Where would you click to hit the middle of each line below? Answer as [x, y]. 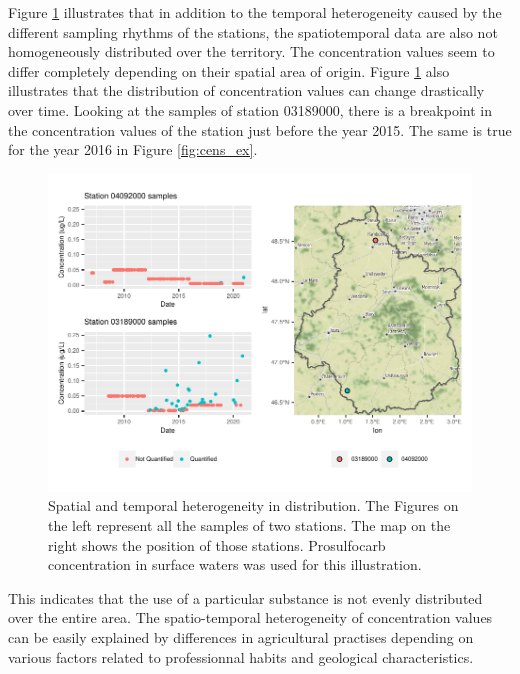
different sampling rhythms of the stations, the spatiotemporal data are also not [253, 31]
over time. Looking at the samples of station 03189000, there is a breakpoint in [250, 109]
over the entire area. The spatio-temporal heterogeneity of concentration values [250, 617]
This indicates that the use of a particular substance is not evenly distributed [245, 597]
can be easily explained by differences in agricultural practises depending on [241, 636]
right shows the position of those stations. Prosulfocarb [217, 544]
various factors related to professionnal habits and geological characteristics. [241, 656]
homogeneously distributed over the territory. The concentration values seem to [251, 51]
